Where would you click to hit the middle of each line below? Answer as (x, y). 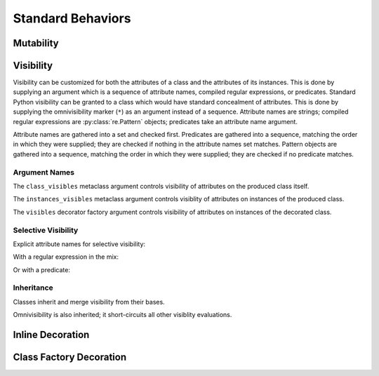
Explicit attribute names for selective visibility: (79, 244)
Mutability (36, 43)
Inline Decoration (51, 335)
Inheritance (33, 288)
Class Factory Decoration (69, 357)
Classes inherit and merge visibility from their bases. (89, 302)
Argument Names (44, 172)
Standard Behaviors (72, 18)
